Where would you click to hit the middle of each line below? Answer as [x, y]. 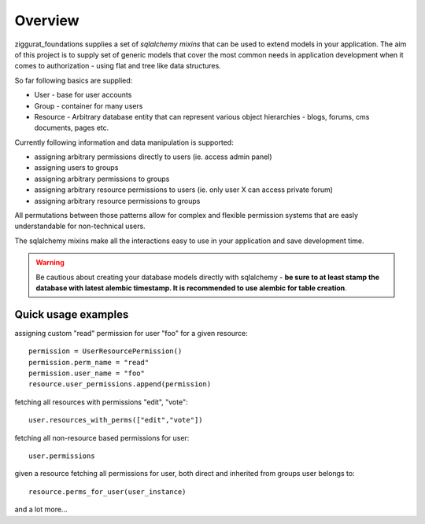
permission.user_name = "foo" [87, 373]
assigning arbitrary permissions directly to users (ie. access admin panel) [153, 157]
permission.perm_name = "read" [89, 362]
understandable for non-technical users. [80, 226]
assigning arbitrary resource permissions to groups [117, 201]
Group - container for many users [89, 105]
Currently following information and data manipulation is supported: [124, 142]
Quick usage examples [72, 314]
